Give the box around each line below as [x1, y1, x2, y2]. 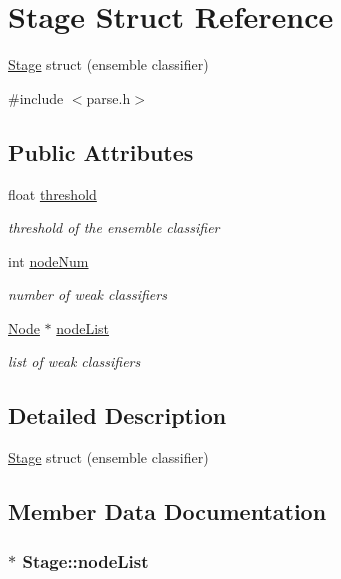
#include [8, 87, 64, 108]
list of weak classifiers [8, 351, 141, 372]
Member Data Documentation [8, 496, 327, 527]
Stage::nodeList [22, 548, 149, 573]
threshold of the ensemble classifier [8, 217, 220, 238]
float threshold [8, 183, 97, 204]
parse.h [86, 87, 131, 108]
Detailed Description [8, 400, 227, 431]
